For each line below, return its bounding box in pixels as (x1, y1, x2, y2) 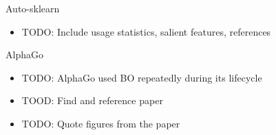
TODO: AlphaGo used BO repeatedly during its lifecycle (21, 70, 262, 84)
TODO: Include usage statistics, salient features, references (21, 24, 271, 38)
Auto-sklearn (6, 1, 60, 15)
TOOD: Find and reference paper (21, 93, 163, 108)
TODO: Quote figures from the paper (21, 116, 180, 130)
